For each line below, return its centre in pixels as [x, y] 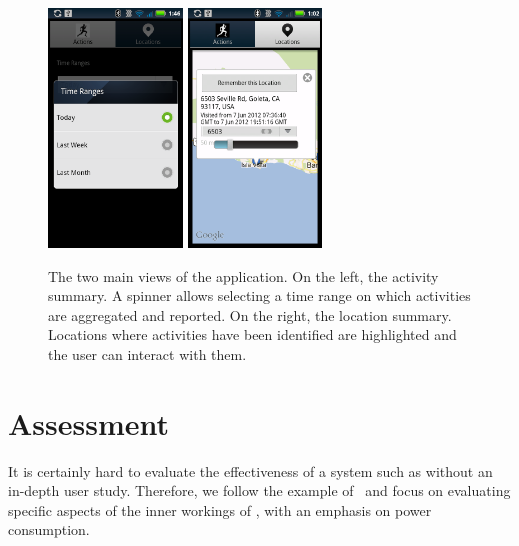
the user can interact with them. [147, 353]
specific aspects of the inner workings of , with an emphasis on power [220, 509]
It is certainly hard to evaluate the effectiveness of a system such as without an [250, 470]
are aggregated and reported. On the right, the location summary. [250, 314]
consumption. [49, 529]
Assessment [89, 422]
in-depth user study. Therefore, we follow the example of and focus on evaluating [259, 490]
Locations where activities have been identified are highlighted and [252, 334]
